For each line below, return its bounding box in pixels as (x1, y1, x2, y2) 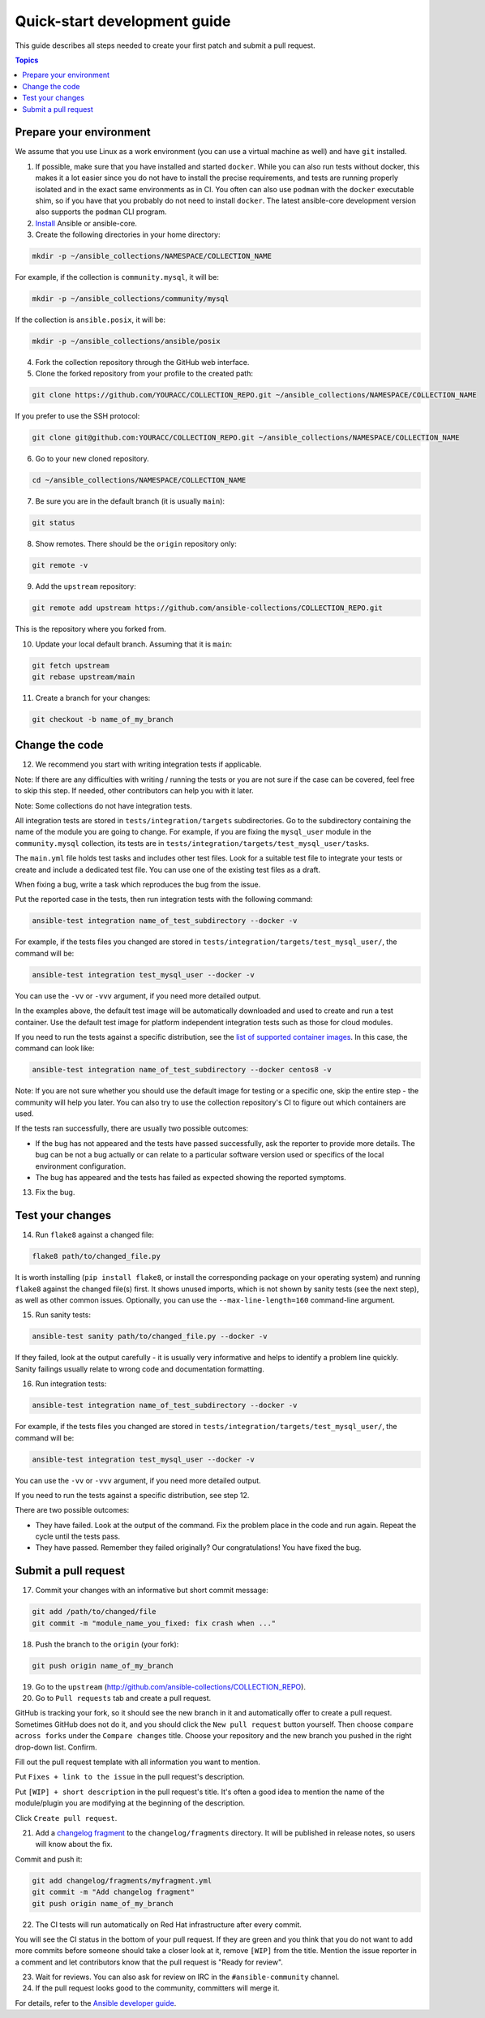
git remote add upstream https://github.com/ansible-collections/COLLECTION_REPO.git (32, 603, 383, 612)
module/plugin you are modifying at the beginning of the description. (15, 1798, 246, 1808)
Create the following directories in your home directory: (35, 230, 221, 239)
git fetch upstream (32, 661, 109, 670)
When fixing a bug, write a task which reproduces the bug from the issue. (15, 880, 261, 889)
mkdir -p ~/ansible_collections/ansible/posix (32, 337, 221, 346)
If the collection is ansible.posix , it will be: (15, 315, 166, 324)
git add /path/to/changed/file (32, 1607, 157, 1617)
